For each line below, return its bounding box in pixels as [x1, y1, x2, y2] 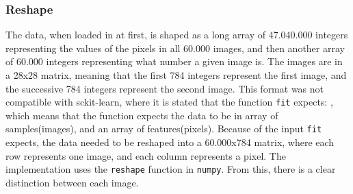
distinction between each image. [5, 175, 139, 189]
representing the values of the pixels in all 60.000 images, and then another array [5, 40, 345, 55]
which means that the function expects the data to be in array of [5, 108, 278, 122]
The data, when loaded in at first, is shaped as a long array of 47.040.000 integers [5, 27, 348, 42]
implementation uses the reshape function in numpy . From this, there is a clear [5, 162, 336, 176]
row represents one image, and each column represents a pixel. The [5, 148, 286, 162]
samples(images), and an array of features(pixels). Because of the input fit [5, 121, 322, 136]
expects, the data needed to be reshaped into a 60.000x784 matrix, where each [5, 135, 335, 149]
